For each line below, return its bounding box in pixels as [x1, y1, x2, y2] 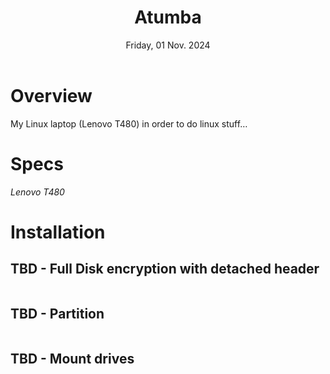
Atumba [134, 6, 202, 29]
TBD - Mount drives [10, 350, 135, 367]
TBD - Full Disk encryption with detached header [10, 261, 320, 278]
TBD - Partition [10, 306, 105, 323]
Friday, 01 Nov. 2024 [125, 39, 211, 51]
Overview [10, 84, 93, 107]
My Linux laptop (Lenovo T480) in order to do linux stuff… [10, 117, 248, 130]
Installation [10, 221, 106, 243]
